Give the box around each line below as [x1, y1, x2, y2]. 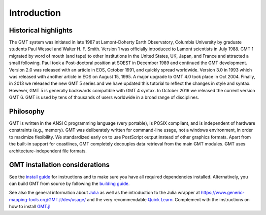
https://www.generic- [200, 190, 245, 196]
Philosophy [9, 107, 45, 115]
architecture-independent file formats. [9, 148, 87, 154]
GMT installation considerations [9, 161, 110, 169]
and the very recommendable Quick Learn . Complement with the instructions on [87, 196, 250, 202]
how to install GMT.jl [9, 204, 51, 210]
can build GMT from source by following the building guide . [9, 180, 130, 186]
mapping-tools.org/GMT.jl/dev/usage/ [9, 196, 86, 202]
